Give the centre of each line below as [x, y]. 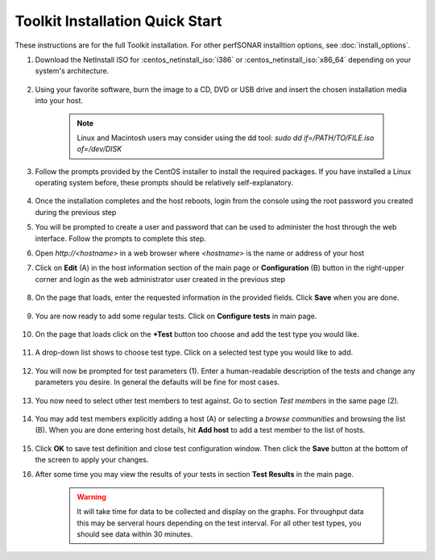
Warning [91, 496]
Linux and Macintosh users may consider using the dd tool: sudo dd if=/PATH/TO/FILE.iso [226, 138]
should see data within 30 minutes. [135, 534]
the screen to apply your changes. [92, 460]
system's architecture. [72, 71]
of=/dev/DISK [99, 149]
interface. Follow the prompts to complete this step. [120, 239]
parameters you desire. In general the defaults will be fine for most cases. [157, 382]
